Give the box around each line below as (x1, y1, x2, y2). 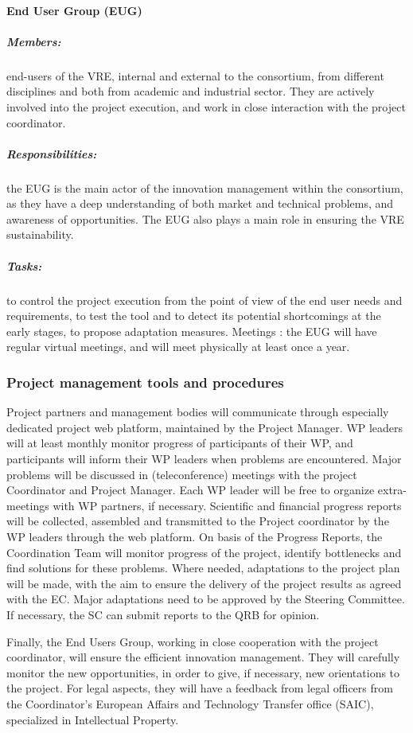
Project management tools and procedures (6, 372, 284, 392)
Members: (6, 33, 61, 49)
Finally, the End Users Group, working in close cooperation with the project (6, 633, 379, 649)
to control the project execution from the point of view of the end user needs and (6, 291, 403, 308)
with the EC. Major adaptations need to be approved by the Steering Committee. (6, 591, 405, 607)
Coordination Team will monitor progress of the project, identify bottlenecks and (6, 544, 402, 560)
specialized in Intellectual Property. (6, 711, 179, 727)
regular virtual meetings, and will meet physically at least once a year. (6, 338, 350, 355)
